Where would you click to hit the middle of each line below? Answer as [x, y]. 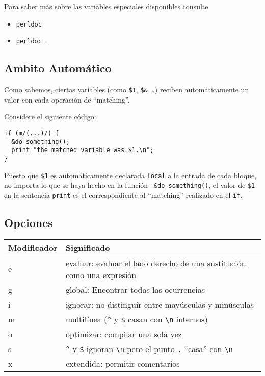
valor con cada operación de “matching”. [67, 99]
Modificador [33, 247]
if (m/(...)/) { [32, 133]
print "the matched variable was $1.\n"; [83, 150]
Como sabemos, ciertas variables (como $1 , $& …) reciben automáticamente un [127, 90]
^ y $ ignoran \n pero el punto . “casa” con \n [149, 348]
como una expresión [101, 274]
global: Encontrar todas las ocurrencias [135, 289]
